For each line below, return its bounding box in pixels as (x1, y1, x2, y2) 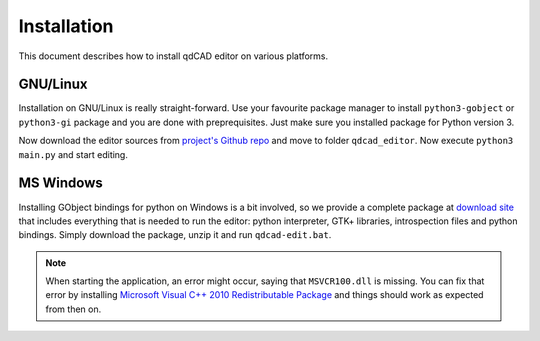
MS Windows (18, 175, 104, 192)
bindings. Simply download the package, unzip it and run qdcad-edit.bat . (18, 229, 332, 241)
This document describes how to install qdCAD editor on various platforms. (18, 50, 329, 62)
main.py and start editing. (18, 148, 129, 160)
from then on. (45, 303, 102, 315)
